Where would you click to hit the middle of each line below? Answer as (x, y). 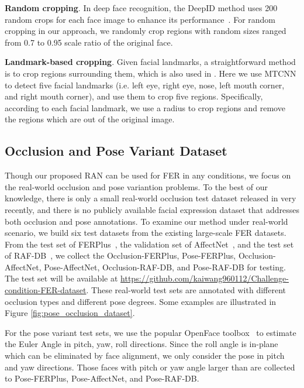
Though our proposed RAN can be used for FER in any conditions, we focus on (148, 175)
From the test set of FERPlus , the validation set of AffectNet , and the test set (149, 244)
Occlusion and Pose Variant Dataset (116, 151)
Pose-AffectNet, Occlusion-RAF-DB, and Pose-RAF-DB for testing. (165, 267)
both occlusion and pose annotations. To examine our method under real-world (146, 221)
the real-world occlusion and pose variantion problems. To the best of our (137, 186)
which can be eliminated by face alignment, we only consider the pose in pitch (145, 356)
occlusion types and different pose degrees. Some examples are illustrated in (141, 301)
